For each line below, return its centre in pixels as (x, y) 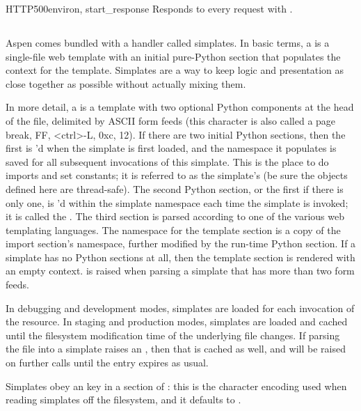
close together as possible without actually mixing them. (126, 83)
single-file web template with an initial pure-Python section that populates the (173, 56)
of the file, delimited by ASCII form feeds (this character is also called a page (171, 120)
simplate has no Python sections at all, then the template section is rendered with (180, 257)
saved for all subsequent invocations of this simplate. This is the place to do (167, 161)
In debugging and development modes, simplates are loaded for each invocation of (180, 308)
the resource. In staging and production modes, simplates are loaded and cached (177, 321)
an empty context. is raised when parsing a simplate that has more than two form (180, 271)
